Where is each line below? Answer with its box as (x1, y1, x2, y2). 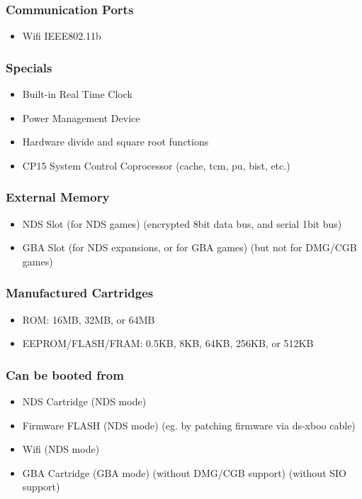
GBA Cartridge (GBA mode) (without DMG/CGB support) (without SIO (22, 465, 346, 480)
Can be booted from (6, 366, 124, 383)
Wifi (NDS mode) (22, 442, 100, 456)
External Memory (6, 188, 110, 206)
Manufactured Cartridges (6, 284, 154, 302)
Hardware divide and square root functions (22, 134, 209, 149)
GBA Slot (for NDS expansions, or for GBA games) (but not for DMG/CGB (22, 240, 357, 255)
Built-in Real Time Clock (22, 87, 132, 102)
